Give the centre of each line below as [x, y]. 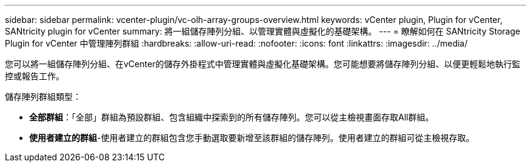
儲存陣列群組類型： [43, 97]
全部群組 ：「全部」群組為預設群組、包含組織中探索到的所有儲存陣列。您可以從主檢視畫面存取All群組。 [232, 117]
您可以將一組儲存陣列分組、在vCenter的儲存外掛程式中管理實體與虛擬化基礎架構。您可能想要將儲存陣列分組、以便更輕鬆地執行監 [263, 64]
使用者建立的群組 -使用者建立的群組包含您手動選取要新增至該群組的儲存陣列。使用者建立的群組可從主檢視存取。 [252, 138]
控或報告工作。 [35, 76]
